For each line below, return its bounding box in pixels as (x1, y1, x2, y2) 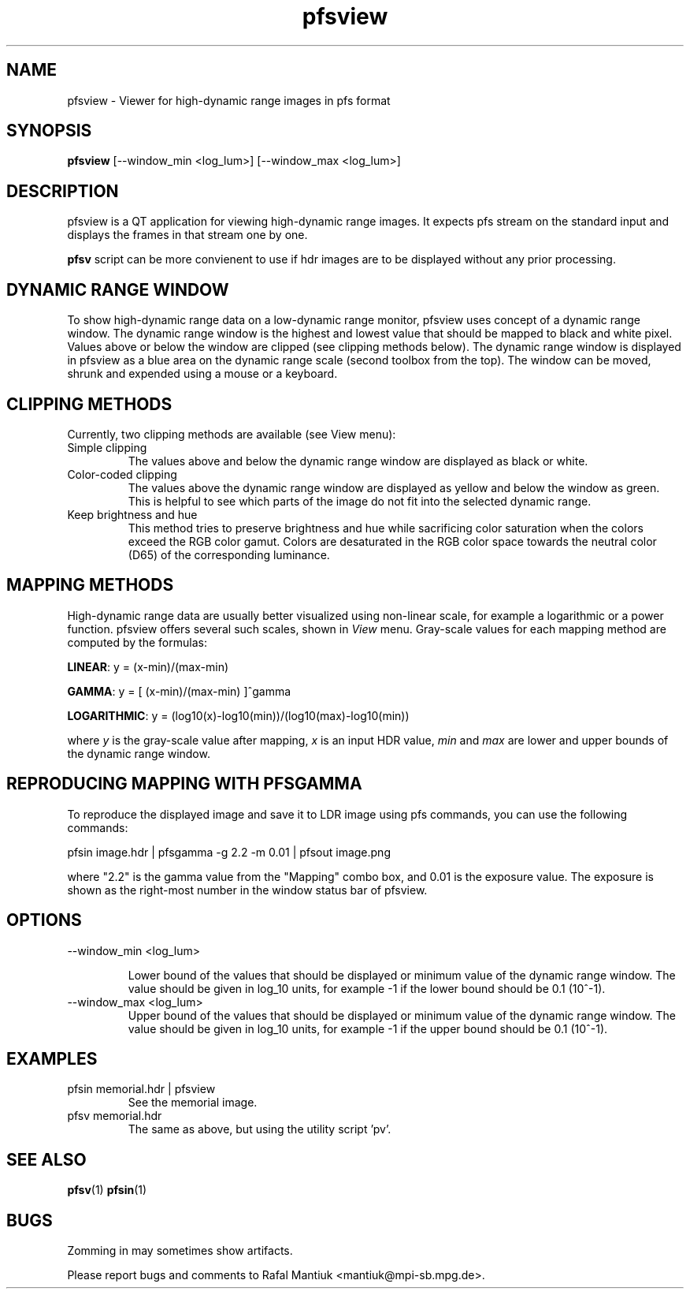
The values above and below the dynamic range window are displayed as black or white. (128, 453, 588, 468)
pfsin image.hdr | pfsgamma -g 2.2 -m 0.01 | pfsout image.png (67, 845, 391, 859)
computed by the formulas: (67, 635, 207, 649)
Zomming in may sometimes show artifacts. (67, 1244, 293, 1258)
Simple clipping (67, 440, 147, 454)
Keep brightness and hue (67, 507, 198, 521)
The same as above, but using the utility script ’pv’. (128, 1122, 391, 1136)
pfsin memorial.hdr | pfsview (67, 1082, 216, 1096)
